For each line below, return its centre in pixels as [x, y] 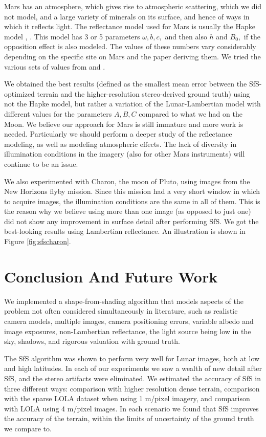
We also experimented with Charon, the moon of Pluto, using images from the [127, 181]
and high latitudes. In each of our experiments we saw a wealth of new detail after [133, 368]
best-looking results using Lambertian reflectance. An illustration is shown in [125, 231]
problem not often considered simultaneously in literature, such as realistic [121, 311]
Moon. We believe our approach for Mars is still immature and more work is [124, 124]
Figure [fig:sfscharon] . [38, 241]
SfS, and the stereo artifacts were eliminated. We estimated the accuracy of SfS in [133, 378]
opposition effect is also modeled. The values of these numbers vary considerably [130, 46]
